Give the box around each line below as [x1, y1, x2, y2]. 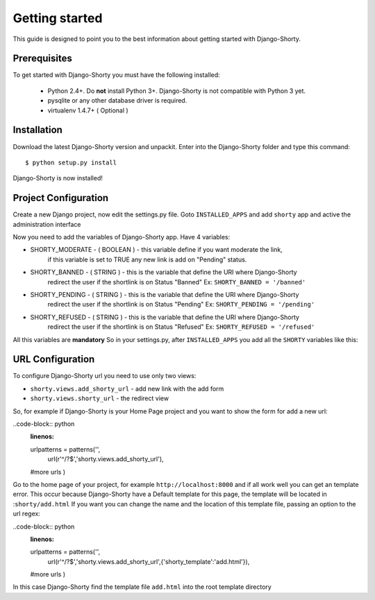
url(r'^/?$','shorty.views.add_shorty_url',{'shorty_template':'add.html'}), [47, 557, 250, 565]
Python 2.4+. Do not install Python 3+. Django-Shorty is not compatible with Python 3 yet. [47, 87, 306, 95]
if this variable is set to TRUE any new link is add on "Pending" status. [47, 255, 247, 264]
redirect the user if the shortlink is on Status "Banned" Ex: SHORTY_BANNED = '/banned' [47, 277, 306, 286]
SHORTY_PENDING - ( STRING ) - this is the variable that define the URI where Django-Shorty [30, 290, 299, 298]
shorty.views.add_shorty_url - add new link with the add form [30, 384, 224, 393]
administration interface [12, 220, 81, 228]
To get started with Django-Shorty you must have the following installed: [12, 71, 220, 79]
